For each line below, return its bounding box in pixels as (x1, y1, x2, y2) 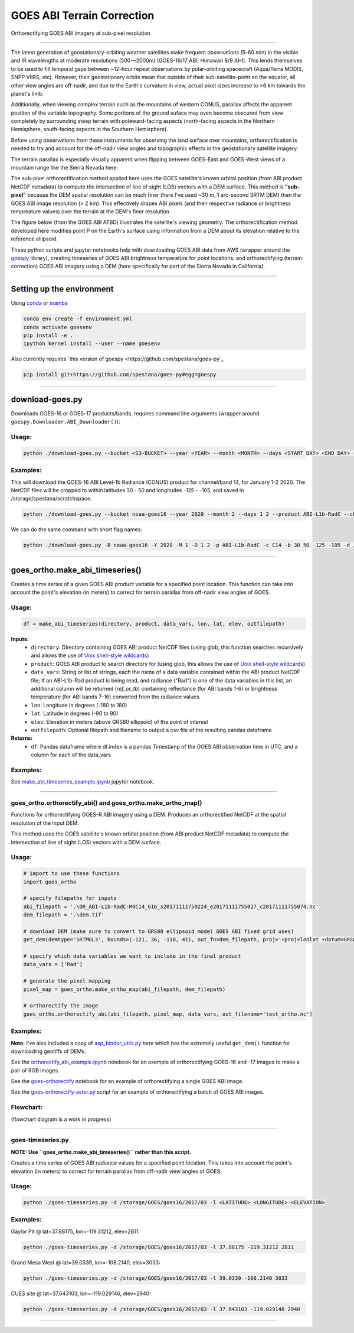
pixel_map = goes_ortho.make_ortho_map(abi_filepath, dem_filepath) (23, 986, 226, 993)
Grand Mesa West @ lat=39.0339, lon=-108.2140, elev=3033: (11, 1259, 160, 1266)
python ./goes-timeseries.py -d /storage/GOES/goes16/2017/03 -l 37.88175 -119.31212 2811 (23, 1244, 294, 1250)
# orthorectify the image (23, 1002, 99, 1009)
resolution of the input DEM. (11, 819, 79, 827)
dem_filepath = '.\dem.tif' (23, 912, 104, 918)
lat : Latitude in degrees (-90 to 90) (31, 710, 119, 717)
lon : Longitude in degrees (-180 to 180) (31, 701, 127, 708)
